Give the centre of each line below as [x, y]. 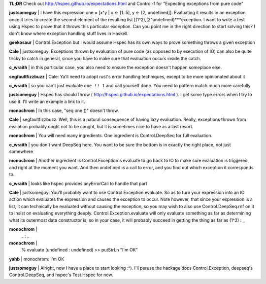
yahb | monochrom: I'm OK [37, 259]
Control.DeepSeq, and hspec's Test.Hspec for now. [61, 275]
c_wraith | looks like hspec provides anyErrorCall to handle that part [78, 183]
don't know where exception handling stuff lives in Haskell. [69, 33]
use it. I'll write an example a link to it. [47, 102]
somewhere [21, 152]
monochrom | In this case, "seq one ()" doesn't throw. [64, 110]
